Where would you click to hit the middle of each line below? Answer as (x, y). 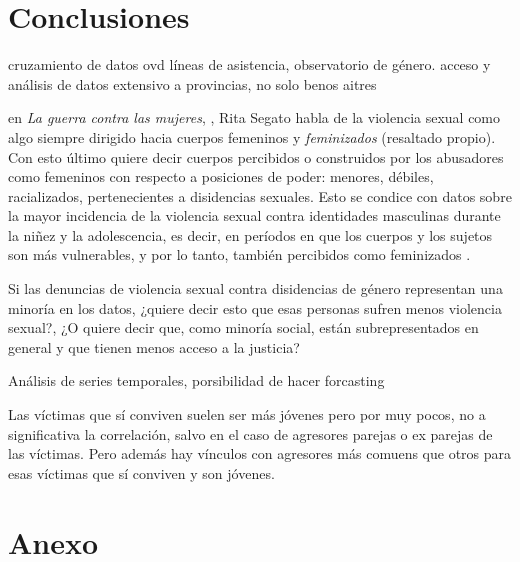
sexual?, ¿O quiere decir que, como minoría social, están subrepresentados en (243, 327)
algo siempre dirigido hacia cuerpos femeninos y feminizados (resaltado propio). (252, 136)
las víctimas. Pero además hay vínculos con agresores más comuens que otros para (260, 453)
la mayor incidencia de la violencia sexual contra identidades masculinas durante (254, 215)
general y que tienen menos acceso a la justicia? (154, 346)
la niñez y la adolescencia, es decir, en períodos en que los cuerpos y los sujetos (250, 234)
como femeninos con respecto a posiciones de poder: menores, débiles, (221, 176)
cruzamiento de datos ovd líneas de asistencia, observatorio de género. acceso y (249, 64)
